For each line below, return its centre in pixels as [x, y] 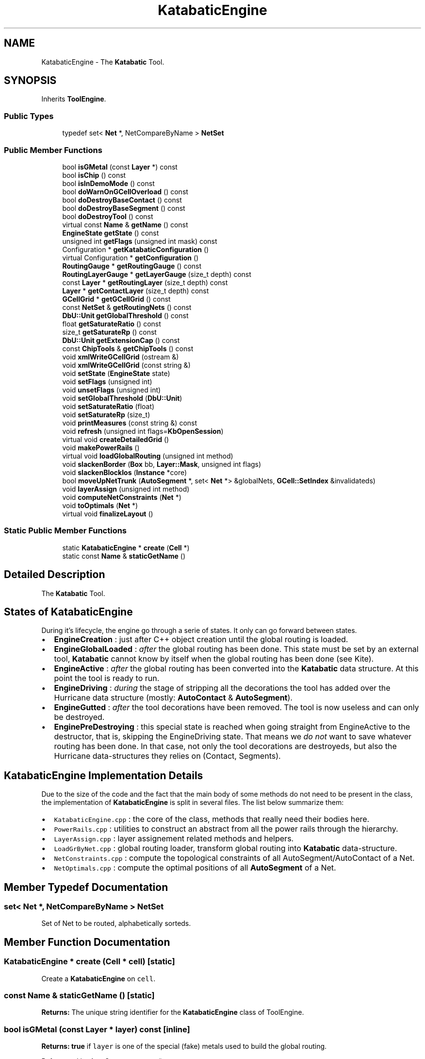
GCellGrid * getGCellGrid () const [116, 299]
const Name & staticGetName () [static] [79, 996]
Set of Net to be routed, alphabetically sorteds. [116, 923]
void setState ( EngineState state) [116, 373]
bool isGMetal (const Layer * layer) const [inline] [97, 1029]
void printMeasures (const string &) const [130, 423]
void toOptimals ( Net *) [100, 505]
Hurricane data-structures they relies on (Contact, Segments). [167, 756]
